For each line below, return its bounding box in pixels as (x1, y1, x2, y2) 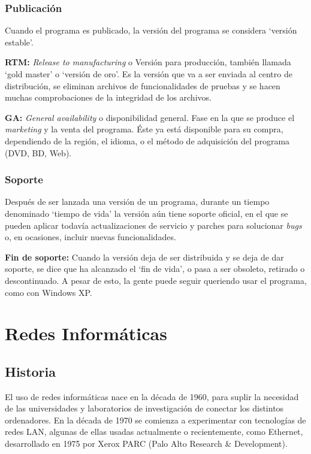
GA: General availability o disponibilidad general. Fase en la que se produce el (5, 111, 295, 123)
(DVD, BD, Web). (5, 146, 72, 159)
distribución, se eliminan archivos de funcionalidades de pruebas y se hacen (5, 79, 280, 92)
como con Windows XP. (5, 286, 92, 298)
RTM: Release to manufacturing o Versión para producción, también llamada (5, 56, 291, 68)
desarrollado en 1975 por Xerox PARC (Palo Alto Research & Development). (5, 437, 288, 450)
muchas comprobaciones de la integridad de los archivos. (5, 91, 212, 104)
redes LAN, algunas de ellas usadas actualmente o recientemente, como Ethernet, (5, 425, 303, 438)
